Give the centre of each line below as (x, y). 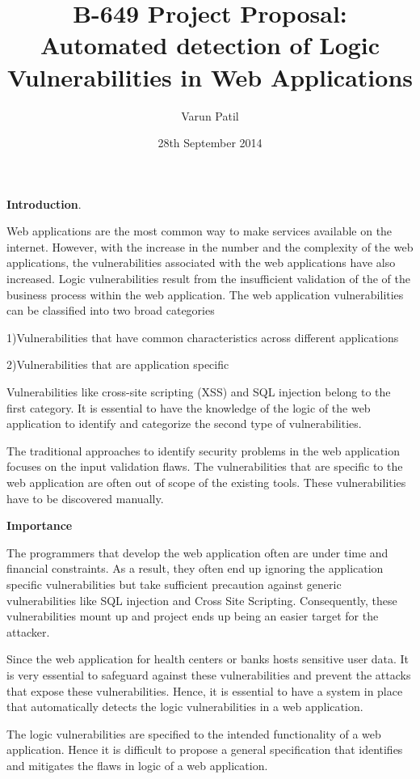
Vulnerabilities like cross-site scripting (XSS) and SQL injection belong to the (199, 392)
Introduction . (44, 203)
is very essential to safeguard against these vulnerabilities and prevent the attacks (209, 674)
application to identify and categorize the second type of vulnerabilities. (184, 423)
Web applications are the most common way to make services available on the (199, 231)
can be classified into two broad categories (111, 310)
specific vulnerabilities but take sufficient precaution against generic (174, 584)
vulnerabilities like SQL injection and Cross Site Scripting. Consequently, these (202, 600)
